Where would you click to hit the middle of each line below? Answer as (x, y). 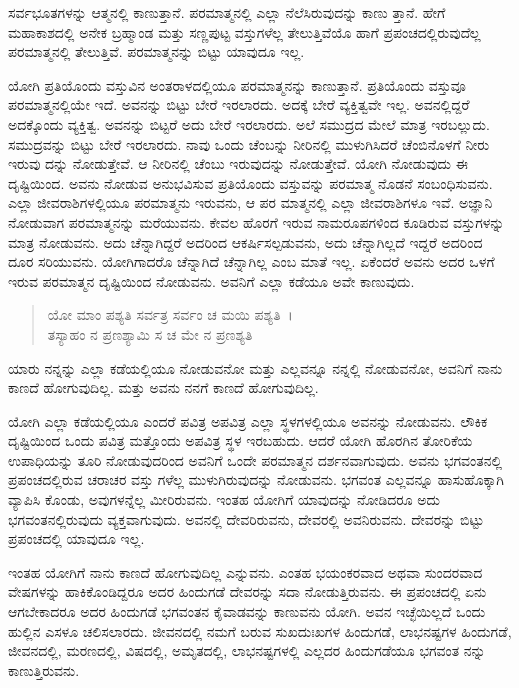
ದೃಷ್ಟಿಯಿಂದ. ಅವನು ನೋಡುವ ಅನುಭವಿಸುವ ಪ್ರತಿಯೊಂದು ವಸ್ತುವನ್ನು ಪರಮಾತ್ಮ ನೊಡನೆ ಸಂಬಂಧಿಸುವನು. (250, 182)
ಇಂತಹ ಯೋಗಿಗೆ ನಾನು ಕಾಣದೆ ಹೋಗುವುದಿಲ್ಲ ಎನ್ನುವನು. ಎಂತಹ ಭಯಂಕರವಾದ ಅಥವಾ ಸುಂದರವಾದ (245, 571)
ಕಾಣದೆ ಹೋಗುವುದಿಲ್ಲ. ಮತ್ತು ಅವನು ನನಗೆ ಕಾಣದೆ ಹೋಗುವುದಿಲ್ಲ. (163, 387)
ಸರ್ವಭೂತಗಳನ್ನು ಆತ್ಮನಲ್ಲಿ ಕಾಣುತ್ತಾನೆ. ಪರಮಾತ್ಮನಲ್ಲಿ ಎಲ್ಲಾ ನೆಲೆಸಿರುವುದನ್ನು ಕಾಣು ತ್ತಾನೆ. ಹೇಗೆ (227, 12)
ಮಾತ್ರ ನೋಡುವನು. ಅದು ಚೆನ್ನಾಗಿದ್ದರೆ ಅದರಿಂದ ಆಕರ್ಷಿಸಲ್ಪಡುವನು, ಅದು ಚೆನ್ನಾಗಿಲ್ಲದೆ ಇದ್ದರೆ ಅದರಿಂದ (245, 241)
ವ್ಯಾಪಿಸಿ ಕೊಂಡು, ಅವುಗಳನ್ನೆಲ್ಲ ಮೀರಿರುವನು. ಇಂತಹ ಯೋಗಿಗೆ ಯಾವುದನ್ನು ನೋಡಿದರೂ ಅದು (224, 499)
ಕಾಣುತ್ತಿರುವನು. (44, 669)
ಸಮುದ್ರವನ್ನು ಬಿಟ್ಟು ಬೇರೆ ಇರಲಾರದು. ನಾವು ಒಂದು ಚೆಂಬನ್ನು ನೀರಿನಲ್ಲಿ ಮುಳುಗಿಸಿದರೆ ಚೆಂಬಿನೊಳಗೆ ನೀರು (249, 143)
